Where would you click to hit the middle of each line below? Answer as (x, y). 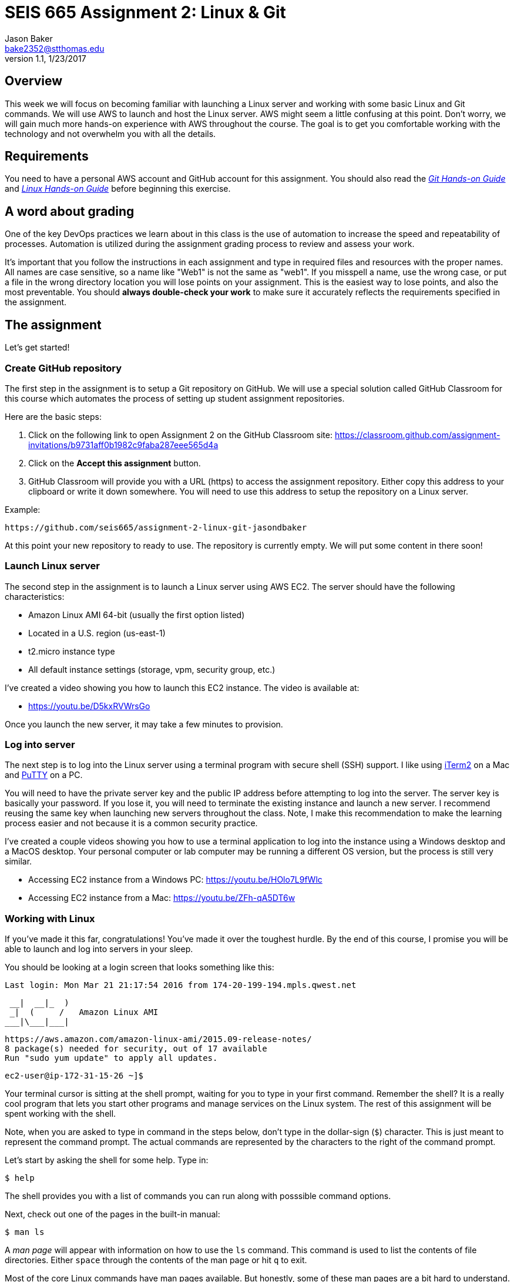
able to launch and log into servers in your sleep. (99, 949)
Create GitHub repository (63, 368)
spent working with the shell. (61, 1114)
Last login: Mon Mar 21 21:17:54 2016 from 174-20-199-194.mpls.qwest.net (181, 985)
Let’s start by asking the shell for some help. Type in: (107, 1160)
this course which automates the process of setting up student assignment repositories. (175, 398)
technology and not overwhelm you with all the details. (110, 133)
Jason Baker (29, 38)
